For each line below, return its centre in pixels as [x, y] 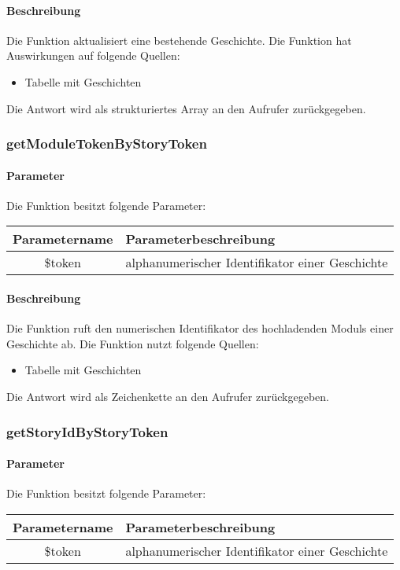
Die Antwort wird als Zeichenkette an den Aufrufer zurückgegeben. [168, 396]
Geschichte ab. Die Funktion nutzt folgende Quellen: [133, 343]
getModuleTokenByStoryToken [107, 143]
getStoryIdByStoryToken [87, 431]
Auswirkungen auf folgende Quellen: [93, 55]
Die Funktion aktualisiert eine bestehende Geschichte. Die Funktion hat [179, 40]
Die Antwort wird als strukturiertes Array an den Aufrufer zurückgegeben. [186, 108]
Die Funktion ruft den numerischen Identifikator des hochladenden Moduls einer [200, 328]
